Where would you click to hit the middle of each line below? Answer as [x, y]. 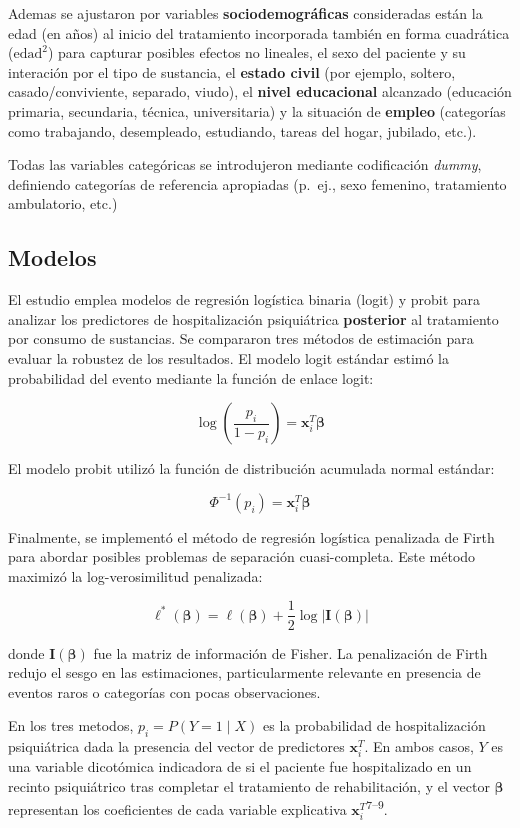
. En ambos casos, [419, 746]
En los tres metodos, [71, 725]
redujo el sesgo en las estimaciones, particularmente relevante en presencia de [244, 672]
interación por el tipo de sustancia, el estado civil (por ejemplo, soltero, [232, 71]
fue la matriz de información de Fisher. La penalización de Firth [290, 652]
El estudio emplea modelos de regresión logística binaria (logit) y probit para [244, 299]
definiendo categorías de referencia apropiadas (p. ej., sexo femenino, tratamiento [257, 183]
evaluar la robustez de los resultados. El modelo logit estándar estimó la [229, 357]
